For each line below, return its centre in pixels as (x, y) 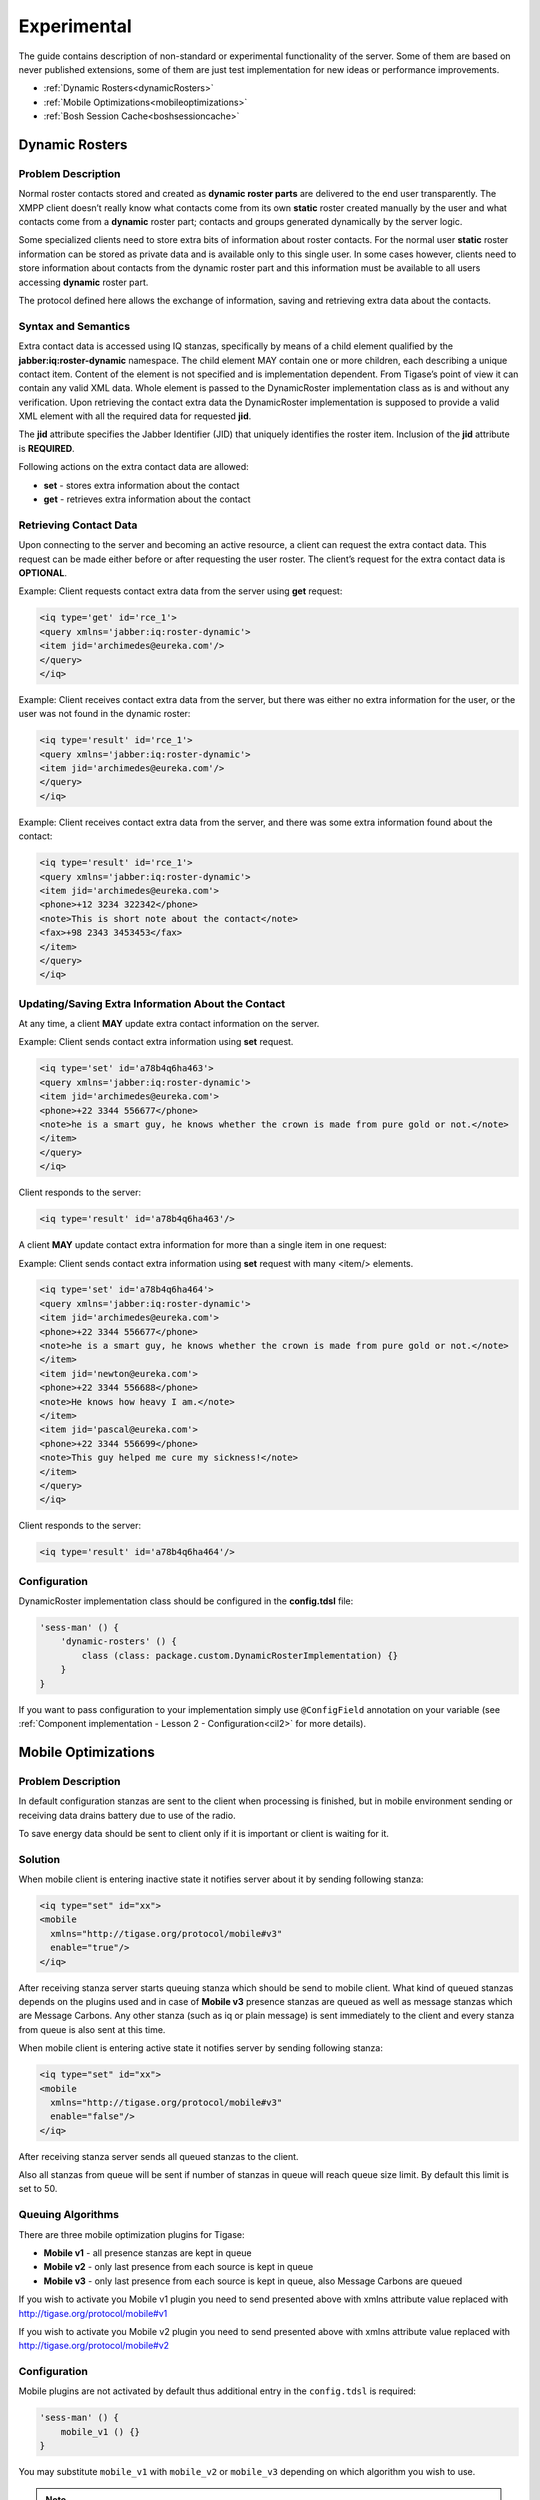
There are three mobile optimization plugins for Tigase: (131, 2234)
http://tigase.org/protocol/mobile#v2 (94, 2346)
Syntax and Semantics (74, 326)
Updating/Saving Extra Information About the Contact (152, 1003)
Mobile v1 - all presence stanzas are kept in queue (147, 2252)
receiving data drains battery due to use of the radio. (127, 1815)
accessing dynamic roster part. (83, 282)
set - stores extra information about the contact (141, 485)
